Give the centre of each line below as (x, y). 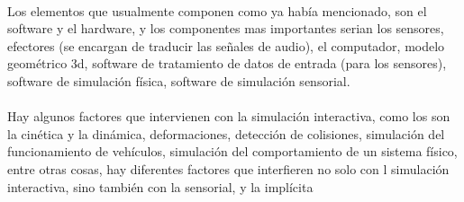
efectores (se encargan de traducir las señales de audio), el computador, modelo (226, 45)
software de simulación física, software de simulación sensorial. (179, 80)
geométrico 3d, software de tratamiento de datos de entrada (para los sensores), (227, 63)
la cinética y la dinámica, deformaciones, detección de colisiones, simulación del (226, 133)
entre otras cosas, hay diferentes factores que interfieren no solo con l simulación (228, 168)
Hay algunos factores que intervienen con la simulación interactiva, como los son (229, 116)
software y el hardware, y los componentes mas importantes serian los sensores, (226, 28)
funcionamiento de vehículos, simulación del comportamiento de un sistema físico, (232, 151)
